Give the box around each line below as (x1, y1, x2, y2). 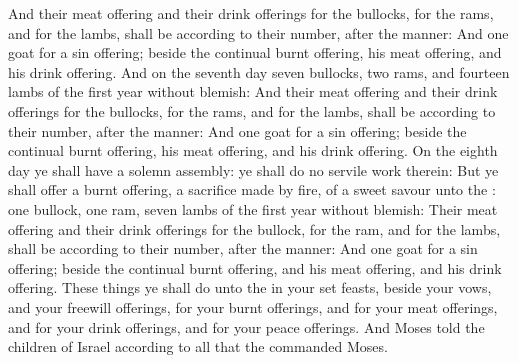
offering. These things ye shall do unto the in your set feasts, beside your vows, (8, 277, 492, 298)
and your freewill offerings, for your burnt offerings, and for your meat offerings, (8, 296, 498, 317)
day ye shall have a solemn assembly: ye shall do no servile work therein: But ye (8, 159, 499, 180)
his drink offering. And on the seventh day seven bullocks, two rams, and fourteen (8, 61, 510, 82)
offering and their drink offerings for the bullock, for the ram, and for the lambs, (8, 218, 501, 239)
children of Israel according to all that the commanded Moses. (8, 336, 388, 357)
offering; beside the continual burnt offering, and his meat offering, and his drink (8, 257, 502, 278)
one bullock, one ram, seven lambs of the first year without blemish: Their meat (8, 198, 498, 219)
